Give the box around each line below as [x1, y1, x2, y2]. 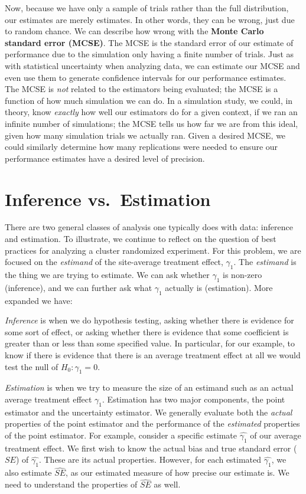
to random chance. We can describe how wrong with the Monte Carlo [5, 25, 264, 37]
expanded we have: [5, 294, 73, 306]
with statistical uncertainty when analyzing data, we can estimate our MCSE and [5, 59, 300, 71]
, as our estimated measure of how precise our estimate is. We [66, 466, 289, 479]
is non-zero [223, 269, 262, 281]
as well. [154, 478, 181, 490]
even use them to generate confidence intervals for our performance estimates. [5, 71, 287, 83]
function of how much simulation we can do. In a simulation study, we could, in [5, 94, 293, 106]
